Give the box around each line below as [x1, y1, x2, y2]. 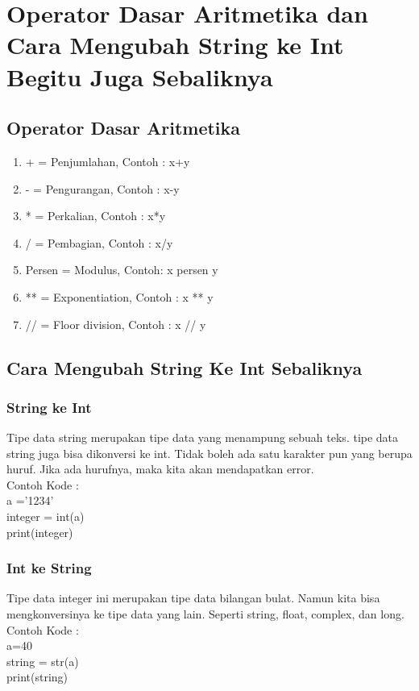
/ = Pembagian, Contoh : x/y [25, 234, 173, 251]
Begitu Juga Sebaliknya [6, 60, 273, 93]
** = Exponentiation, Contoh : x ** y [25, 288, 214, 305]
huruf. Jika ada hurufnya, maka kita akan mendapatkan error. [6, 460, 314, 477]
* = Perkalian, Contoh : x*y [25, 207, 166, 224]
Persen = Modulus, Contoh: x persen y [25, 261, 218, 278]
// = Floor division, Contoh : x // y [25, 315, 206, 332]
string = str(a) [6, 652, 79, 669]
